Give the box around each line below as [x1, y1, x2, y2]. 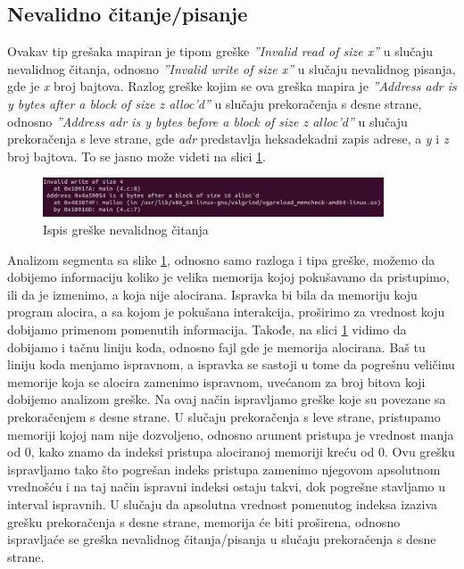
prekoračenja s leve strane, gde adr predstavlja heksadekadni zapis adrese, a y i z [7, 129, 449, 148]
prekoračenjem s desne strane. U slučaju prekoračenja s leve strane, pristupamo [7, 408, 441, 426]
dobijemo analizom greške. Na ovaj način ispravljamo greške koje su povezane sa [7, 390, 446, 408]
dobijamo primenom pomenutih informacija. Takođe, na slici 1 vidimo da [7, 320, 407, 339]
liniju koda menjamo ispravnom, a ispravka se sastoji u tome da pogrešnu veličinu [7, 355, 455, 374]
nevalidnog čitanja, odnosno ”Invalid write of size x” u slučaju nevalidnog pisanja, [7, 59, 456, 78]
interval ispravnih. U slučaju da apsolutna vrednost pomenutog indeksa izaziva [7, 494, 437, 513]
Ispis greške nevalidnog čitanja [43, 220, 209, 239]
